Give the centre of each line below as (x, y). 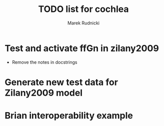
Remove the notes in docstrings (44, 62)
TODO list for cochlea (83, 9)
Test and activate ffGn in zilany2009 (82, 48)
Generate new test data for (61, 82)
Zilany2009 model (44, 93)
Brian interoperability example (69, 116)
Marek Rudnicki (83, 23)
